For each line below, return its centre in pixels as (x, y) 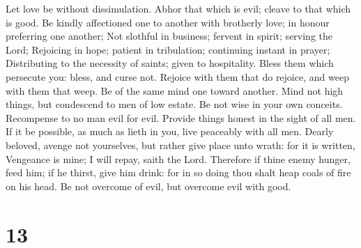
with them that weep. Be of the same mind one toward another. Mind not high (175, 90)
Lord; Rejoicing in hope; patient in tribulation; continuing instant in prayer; (168, 49)
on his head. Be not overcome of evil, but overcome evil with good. (148, 186)
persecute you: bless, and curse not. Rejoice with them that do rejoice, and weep (177, 76)
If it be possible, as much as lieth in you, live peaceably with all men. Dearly (170, 131)
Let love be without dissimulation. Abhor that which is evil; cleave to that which (178, 8)
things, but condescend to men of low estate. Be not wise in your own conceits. (174, 104)
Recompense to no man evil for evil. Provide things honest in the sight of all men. (181, 117)
